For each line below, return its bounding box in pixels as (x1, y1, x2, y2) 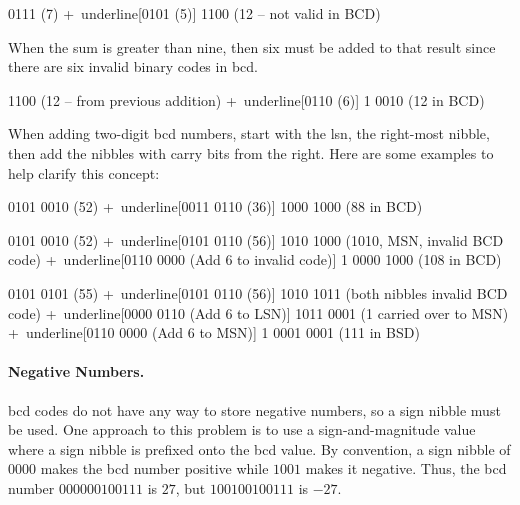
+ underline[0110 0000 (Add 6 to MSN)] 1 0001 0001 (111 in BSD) (8, 322, 420, 343)
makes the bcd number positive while (40, 458, 269, 479)
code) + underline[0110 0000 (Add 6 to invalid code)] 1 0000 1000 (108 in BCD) (8, 249, 502, 270)
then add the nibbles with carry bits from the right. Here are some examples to (8, 142, 494, 163)
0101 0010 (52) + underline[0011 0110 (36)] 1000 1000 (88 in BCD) (8, 196, 423, 217)
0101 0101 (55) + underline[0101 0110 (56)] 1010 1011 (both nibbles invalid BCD (8, 282, 508, 303)
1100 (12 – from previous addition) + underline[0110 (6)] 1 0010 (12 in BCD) (8, 89, 485, 110)
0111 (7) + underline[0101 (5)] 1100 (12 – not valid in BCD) (8, 3, 381, 23)
